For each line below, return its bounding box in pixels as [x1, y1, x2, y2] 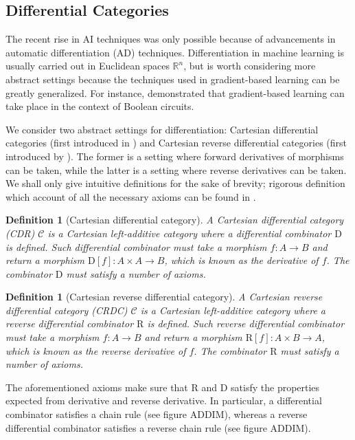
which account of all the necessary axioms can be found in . [5, 189, 256, 203]
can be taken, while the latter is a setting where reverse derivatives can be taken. [5, 162, 347, 177]
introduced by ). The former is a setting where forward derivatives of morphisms [5, 148, 344, 163]
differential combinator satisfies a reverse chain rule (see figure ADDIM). [5, 420, 311, 434]
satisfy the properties [231, 379, 320, 394]
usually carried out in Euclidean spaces [5, 58, 170, 73]
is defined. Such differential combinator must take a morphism [5, 239, 267, 254]
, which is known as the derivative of [164, 253, 319, 267]
